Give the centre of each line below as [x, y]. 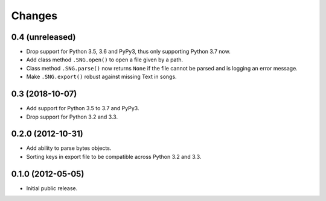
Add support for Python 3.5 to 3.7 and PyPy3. [83, 108]
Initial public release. [52, 188]
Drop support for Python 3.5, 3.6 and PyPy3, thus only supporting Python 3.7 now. [128, 52]
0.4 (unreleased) [43, 37]
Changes [34, 16]
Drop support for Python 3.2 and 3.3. [72, 117]
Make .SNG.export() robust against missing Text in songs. [102, 77]
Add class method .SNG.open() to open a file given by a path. [105, 60]
